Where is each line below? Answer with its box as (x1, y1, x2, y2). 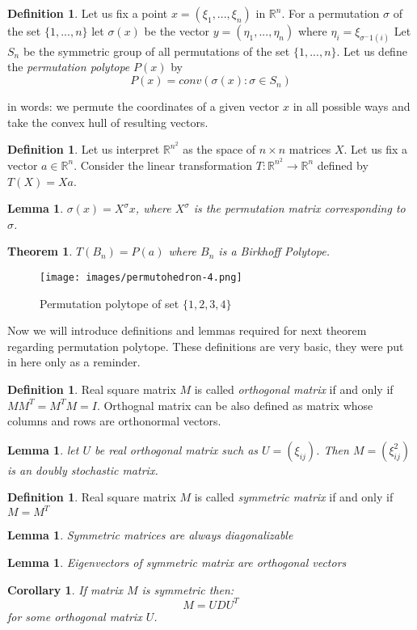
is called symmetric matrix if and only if (194, 488, 394, 505)
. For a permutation (281, 5, 380, 21)
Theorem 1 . (7, 243, 73, 260)
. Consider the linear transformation (74, 156, 252, 173)
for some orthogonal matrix (7, 607, 142, 624)
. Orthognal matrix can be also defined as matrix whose (96, 396, 373, 413)
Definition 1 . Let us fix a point (7, 5, 168, 21)
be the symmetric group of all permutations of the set (23, 42, 290, 59)
